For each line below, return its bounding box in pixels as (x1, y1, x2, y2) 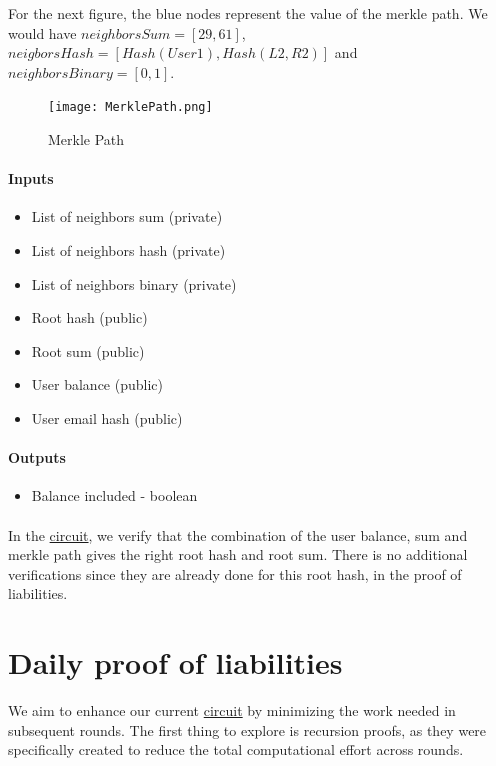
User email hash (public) (31, 407, 183, 428)
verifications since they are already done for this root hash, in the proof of (8, 563, 462, 584)
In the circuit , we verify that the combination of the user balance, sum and (8, 524, 468, 545)
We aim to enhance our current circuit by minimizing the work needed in (8, 700, 456, 721)
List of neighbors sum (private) (31, 206, 223, 227)
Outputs (8, 447, 66, 468)
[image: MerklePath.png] (48, 100, 213, 115)
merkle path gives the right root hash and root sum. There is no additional (8, 544, 468, 565)
